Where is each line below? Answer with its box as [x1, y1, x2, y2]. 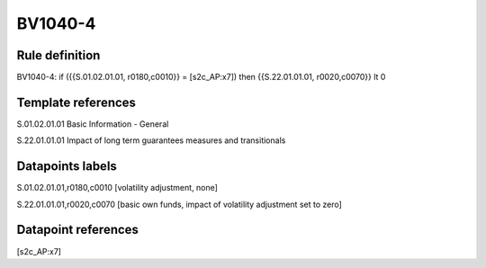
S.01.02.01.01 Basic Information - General [16, 118, 169, 130]
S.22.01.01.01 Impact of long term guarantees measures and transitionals [16, 135, 286, 146]
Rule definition [16, 48, 101, 63]
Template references [16, 94, 137, 110]
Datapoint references [16, 222, 139, 237]
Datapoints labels [16, 158, 117, 174]
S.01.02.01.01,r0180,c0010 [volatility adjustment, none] [16, 183, 218, 193]
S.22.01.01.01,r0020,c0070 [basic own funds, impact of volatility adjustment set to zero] [16, 199, 342, 210]
